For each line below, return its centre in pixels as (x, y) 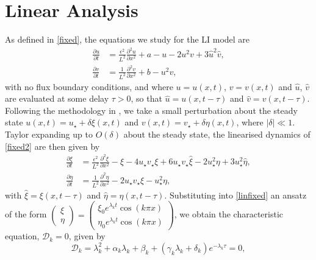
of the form (26, 214)
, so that (146, 98)
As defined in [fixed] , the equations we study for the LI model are (127, 39)
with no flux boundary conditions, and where (89, 86)
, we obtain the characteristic (229, 214)
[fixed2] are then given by (52, 146)
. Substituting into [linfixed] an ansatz (235, 195)
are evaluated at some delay (57, 98)
